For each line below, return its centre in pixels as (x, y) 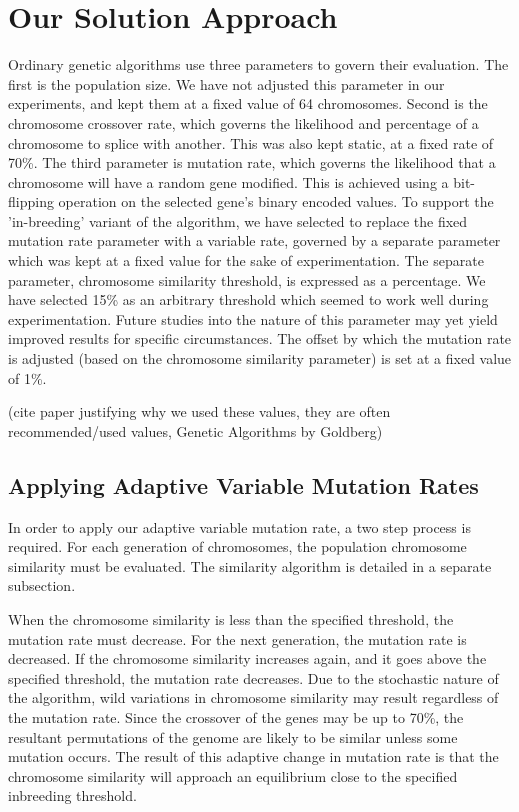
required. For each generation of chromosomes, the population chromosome (237, 546)
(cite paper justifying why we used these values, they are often (199, 411)
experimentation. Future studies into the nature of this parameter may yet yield (253, 318)
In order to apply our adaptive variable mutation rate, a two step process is (239, 526)
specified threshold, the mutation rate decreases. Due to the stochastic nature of (253, 677)
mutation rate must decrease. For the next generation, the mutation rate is (237, 638)
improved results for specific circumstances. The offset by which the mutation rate (260, 338)
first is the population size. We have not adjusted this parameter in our (226, 83)
